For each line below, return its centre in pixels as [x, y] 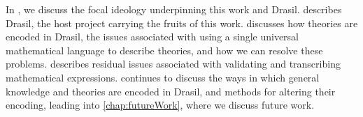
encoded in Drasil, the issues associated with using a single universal [152, 37]
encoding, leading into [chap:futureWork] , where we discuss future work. [160, 105]
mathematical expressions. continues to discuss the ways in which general [163, 77]
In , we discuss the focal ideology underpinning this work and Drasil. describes [174, 9]
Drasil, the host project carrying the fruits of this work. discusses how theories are [182, 23]
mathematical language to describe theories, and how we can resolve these [164, 50]
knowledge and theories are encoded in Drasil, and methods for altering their [171, 91]
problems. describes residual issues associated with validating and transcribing [173, 64]
